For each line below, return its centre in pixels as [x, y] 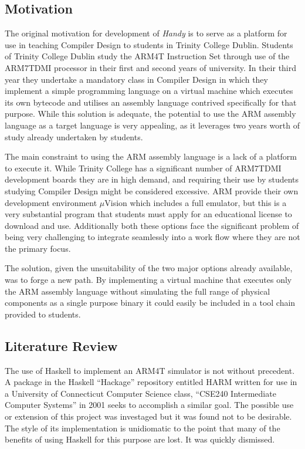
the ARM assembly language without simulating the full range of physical [138, 291]
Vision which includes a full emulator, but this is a [196, 202]
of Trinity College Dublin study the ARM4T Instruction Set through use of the [147, 56]
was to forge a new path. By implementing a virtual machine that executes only [148, 280]
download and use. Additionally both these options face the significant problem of [152, 225]
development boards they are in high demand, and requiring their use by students [152, 179]
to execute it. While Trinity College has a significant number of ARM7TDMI [143, 168]
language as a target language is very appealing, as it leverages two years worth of [152, 125]
